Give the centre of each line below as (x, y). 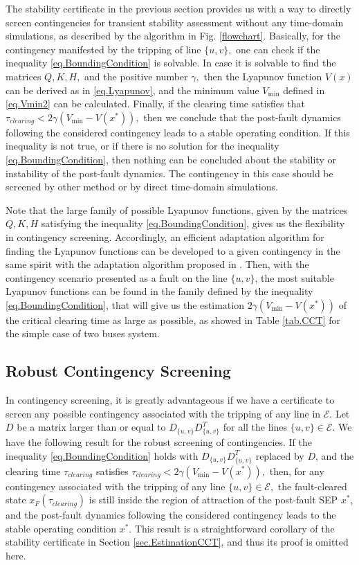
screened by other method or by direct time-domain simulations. (142, 187)
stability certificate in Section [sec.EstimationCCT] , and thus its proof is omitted (177, 542)
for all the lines (255, 427)
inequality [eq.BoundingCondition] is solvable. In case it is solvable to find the (171, 63)
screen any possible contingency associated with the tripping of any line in (163, 413)
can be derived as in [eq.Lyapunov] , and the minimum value (132, 90)
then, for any (297, 470)
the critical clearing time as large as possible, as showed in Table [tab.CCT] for (173, 320)
